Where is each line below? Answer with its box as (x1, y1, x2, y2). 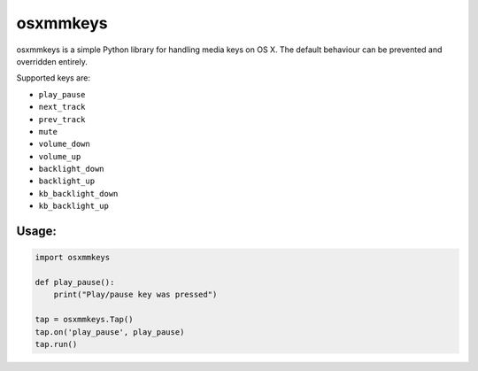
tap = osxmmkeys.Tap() (35, 314, 134, 325)
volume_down (38, 139, 90, 150)
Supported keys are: (16, 73, 90, 83)
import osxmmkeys (35, 252, 111, 263)
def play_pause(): (35, 277, 115, 288)
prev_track (38, 114, 86, 124)
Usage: (16, 224, 58, 239)
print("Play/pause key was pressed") (53, 290, 218, 300)
